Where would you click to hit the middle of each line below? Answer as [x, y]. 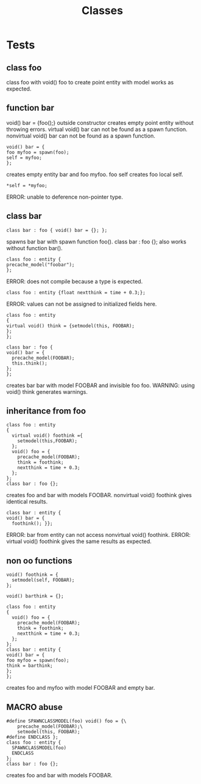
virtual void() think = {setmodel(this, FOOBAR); [71, 326]
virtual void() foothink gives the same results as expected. [79, 541]
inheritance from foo [46, 411]
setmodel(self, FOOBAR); [43, 580]
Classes [102, 11]
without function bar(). [34, 248]
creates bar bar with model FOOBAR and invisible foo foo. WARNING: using [100, 385]
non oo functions [39, 560]
